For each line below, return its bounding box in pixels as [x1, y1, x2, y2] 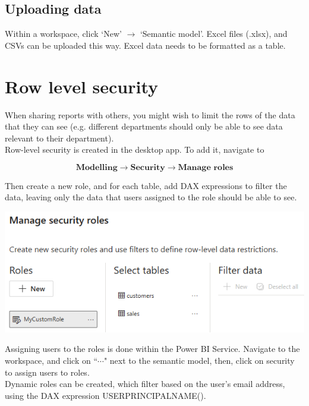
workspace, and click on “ [5, 354, 98, 367]
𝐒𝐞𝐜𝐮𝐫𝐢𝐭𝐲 [130, 163, 165, 172]
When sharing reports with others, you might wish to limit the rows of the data [5, 108, 295, 121]
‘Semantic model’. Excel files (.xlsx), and [140, 27, 288, 40]
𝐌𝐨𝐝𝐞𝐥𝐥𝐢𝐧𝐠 [75, 163, 118, 172]
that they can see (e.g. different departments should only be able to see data [5, 120, 283, 133]
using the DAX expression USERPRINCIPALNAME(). [5, 389, 206, 401]
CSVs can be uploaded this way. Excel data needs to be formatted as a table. [5, 39, 286, 51]
